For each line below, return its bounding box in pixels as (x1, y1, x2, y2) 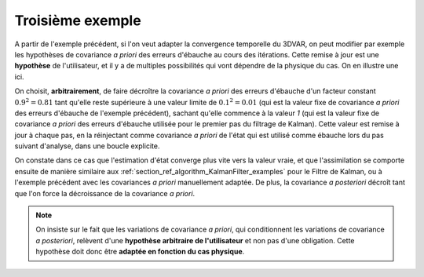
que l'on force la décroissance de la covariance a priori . (14, 188, 196, 198)
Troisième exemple (14, 12, 141, 29)
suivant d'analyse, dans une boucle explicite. (14, 141, 160, 151)
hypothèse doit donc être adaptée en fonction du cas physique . (35, 247, 245, 257)
